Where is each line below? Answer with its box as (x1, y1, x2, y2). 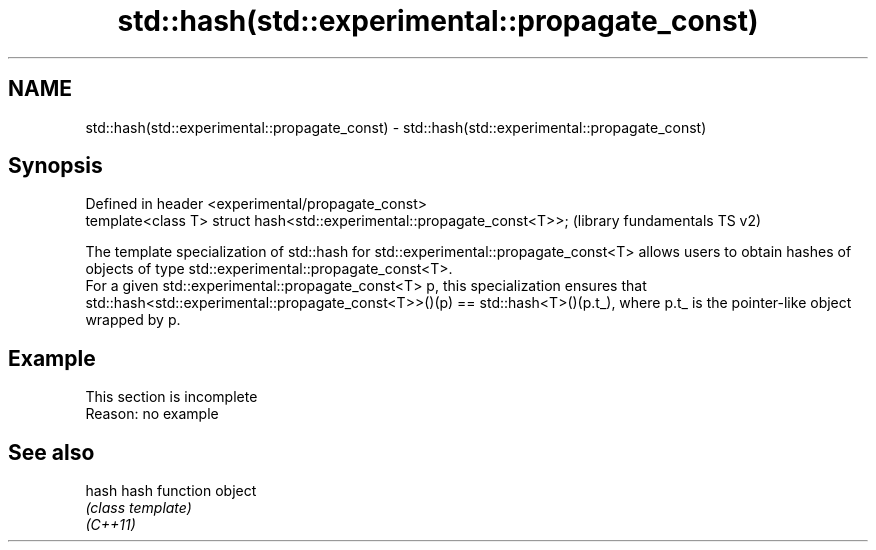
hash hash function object (85, 482, 257, 500)
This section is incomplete (85, 388, 258, 406)
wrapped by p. (85, 311, 181, 329)
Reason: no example (85, 405, 219, 423)
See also (8, 439, 95, 465)
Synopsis (8, 153, 103, 179)
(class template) (85, 499, 192, 517)
